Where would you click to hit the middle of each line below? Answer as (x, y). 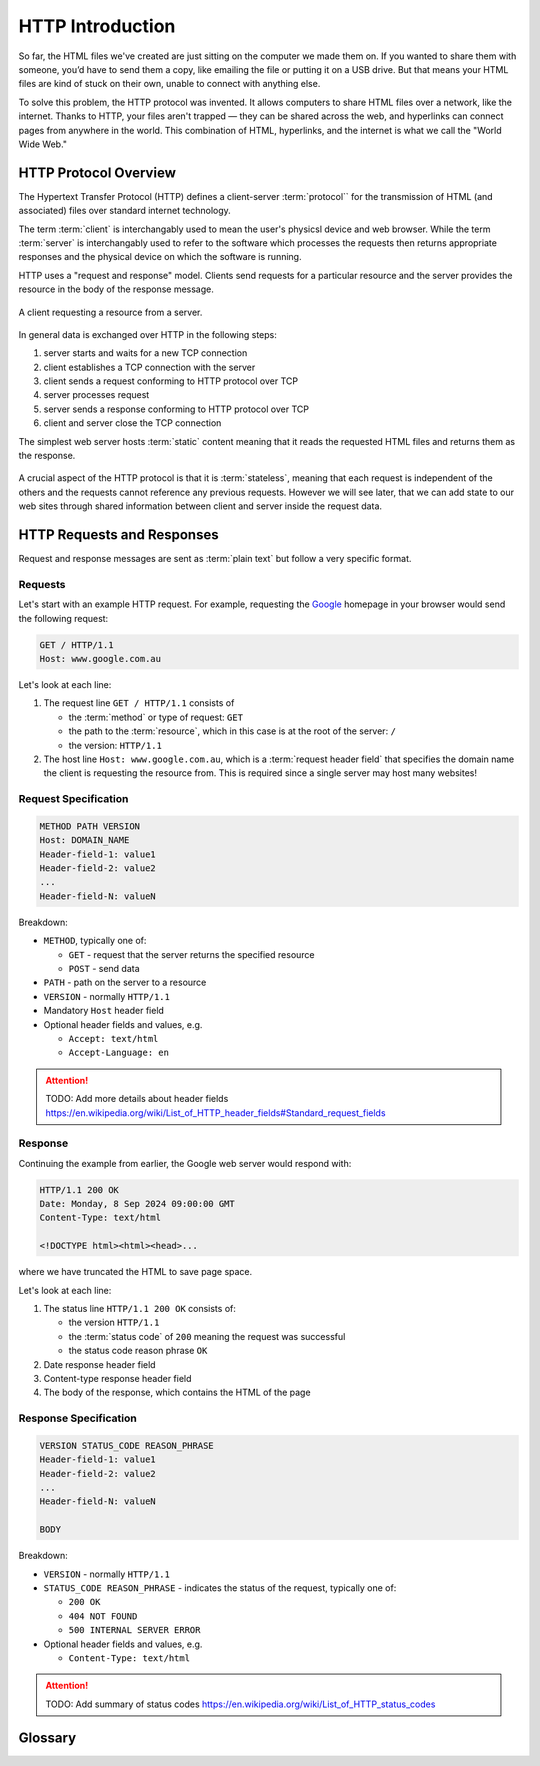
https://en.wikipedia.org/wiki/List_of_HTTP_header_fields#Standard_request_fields (215, 1112)
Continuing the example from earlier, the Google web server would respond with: (185, 1163)
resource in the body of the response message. (116, 289)
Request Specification (73, 799)
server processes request (96, 395)
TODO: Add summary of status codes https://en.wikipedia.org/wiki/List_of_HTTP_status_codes (240, 1704)
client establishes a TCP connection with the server (149, 367)
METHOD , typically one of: (95, 941)
